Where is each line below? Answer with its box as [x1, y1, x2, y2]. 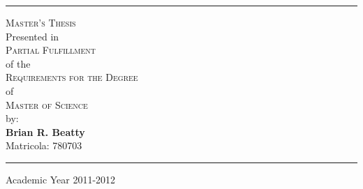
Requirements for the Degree [6, 70, 138, 84]
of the [6, 56, 31, 70]
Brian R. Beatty [6, 124, 85, 139]
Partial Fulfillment [6, 43, 96, 57]
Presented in [6, 29, 59, 43]
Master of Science [6, 97, 88, 112]
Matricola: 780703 [6, 138, 82, 153]
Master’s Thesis [6, 15, 76, 29]
